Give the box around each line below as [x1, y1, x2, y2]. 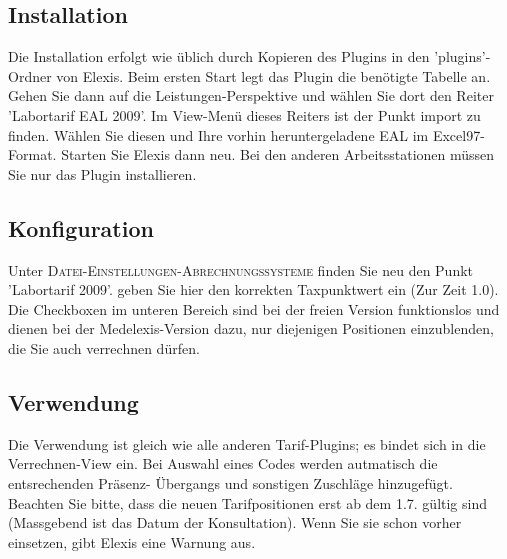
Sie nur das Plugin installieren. [8, 163, 197, 184]
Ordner [8, 65, 52, 86]
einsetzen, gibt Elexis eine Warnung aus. [8, 531, 256, 552]
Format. [8, 144, 57, 165]
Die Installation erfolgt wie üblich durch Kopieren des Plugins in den [8, 46, 430, 67]
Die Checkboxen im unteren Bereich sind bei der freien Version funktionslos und [8, 298, 500, 319]
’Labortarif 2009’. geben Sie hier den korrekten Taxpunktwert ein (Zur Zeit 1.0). [8, 279, 499, 300]
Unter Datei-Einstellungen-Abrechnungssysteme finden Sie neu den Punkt [8, 259, 474, 280]
